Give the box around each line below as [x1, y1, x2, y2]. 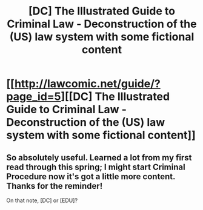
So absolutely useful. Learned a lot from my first [6, 153, 192, 163]
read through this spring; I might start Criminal [6, 162, 186, 172]
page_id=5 [6, 90, 61, 103]
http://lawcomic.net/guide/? [14, 77, 161, 91]
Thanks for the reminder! [6, 180, 103, 191]
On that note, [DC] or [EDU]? [6, 197, 78, 204]
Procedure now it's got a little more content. [6, 171, 176, 182]
